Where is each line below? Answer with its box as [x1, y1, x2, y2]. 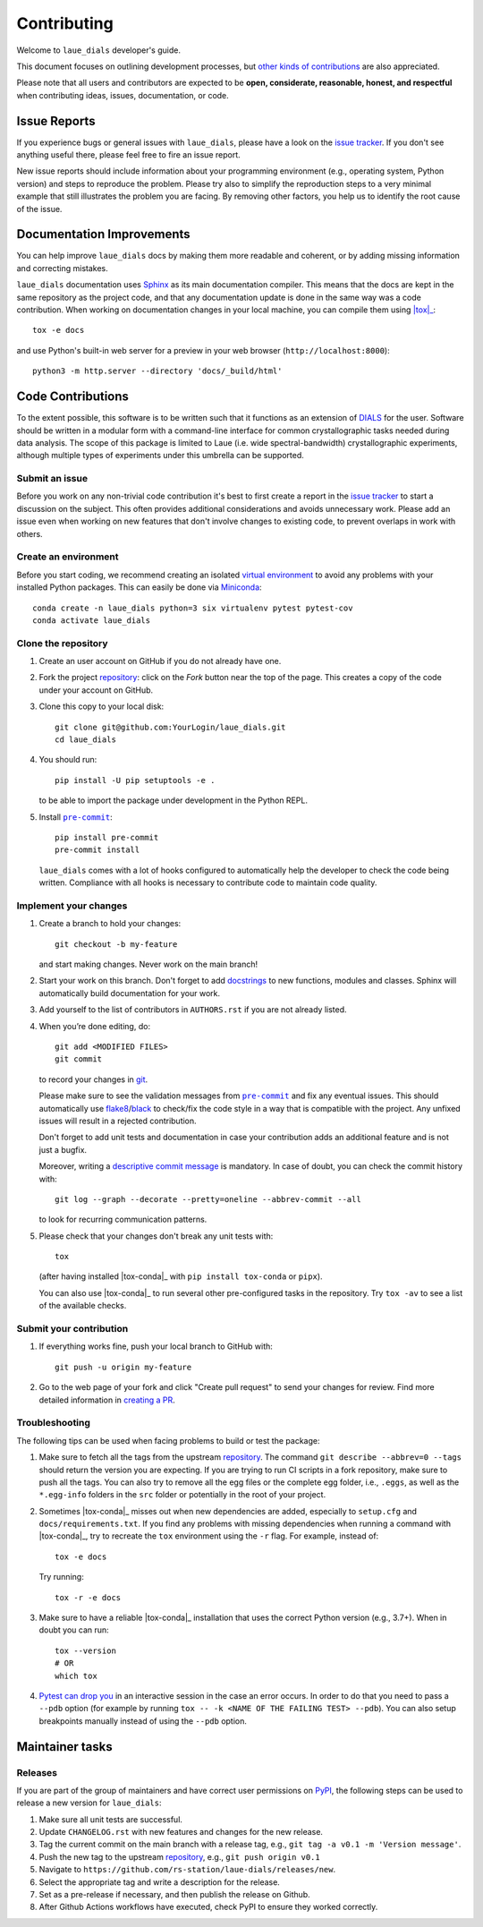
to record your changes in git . [38, 1074, 148, 1085]
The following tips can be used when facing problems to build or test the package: [16, 1435, 320, 1445]
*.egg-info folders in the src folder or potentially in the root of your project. [38, 1489, 326, 1500]
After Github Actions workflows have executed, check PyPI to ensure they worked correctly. [38, 1902, 378, 1913]
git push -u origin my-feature [55, 1361, 192, 1372]
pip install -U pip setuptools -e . [55, 775, 216, 785]
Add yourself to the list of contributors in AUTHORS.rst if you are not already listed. [38, 1004, 348, 1015]
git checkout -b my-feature [55, 939, 178, 949]
